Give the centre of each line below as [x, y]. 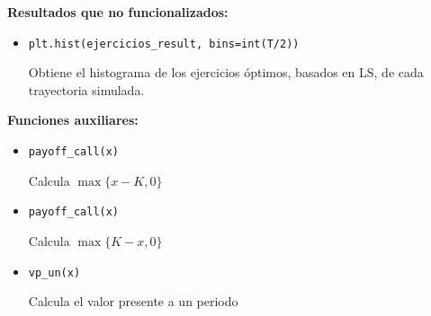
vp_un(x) [54, 272]
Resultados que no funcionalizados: [118, 12]
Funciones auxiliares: [73, 120]
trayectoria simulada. [86, 89]
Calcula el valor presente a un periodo [133, 301]
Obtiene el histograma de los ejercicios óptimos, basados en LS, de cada [226, 72]
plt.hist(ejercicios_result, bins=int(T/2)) [164, 44]
